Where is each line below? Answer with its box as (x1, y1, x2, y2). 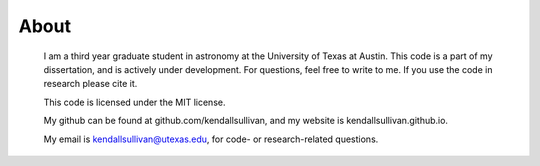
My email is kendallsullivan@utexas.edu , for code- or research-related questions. (43, 133, 379, 145)
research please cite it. (43, 78, 138, 90)
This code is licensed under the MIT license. (43, 96, 226, 108)
